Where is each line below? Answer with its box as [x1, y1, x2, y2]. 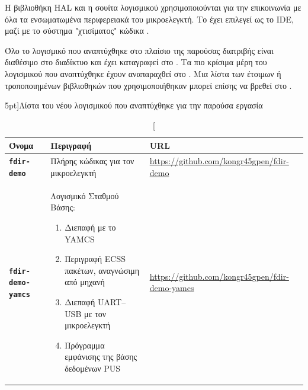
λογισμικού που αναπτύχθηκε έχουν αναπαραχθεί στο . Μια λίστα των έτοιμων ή [5, 67, 281, 79]
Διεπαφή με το [65, 220, 116, 233]
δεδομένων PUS [65, 362, 120, 374]
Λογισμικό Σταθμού [50, 189, 119, 202]
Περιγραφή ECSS [65, 252, 126, 265]
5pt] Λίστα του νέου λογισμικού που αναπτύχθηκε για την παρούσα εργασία [5, 99, 263, 111]
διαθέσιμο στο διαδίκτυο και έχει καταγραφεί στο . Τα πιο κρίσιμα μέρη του [5, 56, 267, 68]
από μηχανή [65, 276, 105, 288]
